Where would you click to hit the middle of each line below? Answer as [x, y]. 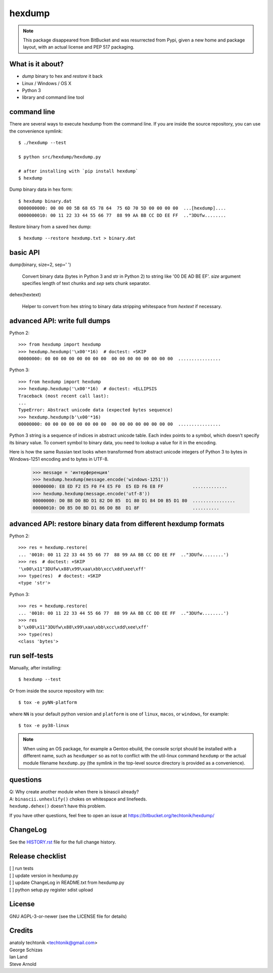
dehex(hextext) [25, 295]
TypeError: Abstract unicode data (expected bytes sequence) [96, 410]
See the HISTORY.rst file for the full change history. [63, 842]
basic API [25, 253]
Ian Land [18, 957]
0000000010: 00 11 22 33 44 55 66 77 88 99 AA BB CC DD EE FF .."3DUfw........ [122, 215]
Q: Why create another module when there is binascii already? [74, 792]
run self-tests [31, 655]
